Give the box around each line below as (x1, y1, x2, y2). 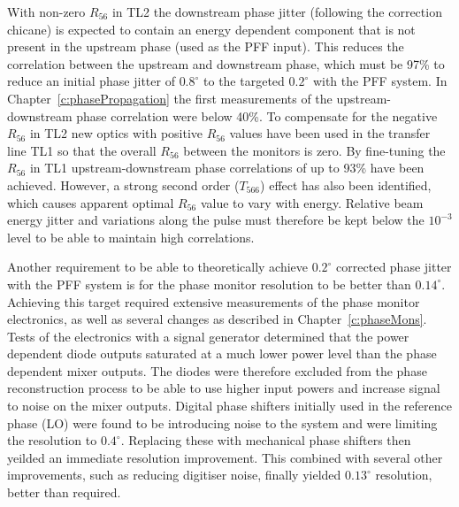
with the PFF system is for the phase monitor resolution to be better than (7, 274, 411, 293)
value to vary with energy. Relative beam (200, 193, 424, 211)
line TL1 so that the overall (7, 141, 157, 159)
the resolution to (7, 431, 97, 449)
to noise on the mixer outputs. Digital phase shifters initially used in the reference (7, 396, 452, 415)
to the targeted (203, 72, 285, 90)
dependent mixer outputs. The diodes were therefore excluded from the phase (7, 361, 427, 380)
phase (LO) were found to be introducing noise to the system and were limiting (7, 413, 438, 432)
